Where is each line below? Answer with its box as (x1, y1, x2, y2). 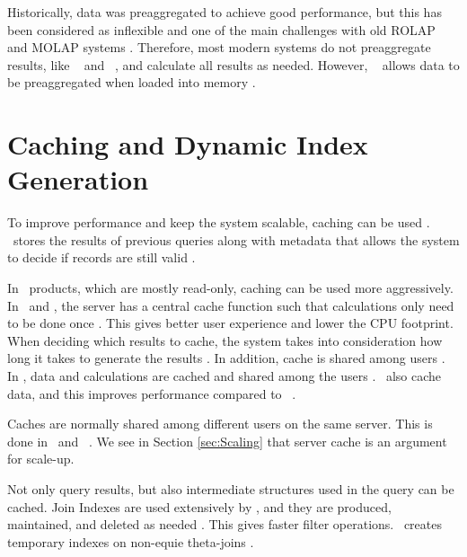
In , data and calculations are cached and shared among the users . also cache (7, 367, 442, 385)
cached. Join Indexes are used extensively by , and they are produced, (7, 497, 392, 516)
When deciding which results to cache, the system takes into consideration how (7, 331, 443, 349)
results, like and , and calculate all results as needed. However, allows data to (7, 55, 460, 74)
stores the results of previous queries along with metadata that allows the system (13, 230, 460, 249)
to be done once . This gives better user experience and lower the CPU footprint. (7, 314, 454, 332)
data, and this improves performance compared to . (7, 384, 296, 402)
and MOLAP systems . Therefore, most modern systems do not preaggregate (7, 38, 431, 57)
